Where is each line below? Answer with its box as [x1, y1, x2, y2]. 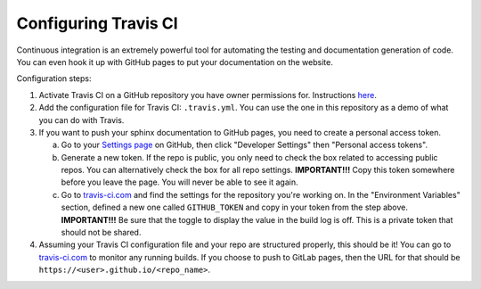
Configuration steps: [16, 73, 93, 84]
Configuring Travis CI [16, 13, 178, 33]
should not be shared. [61, 227, 142, 238]
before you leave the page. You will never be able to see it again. [61, 177, 298, 187]
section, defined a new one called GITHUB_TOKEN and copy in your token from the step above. [61, 202, 409, 213]
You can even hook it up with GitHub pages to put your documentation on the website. [16, 56, 333, 67]
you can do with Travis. [38, 114, 125, 125]
